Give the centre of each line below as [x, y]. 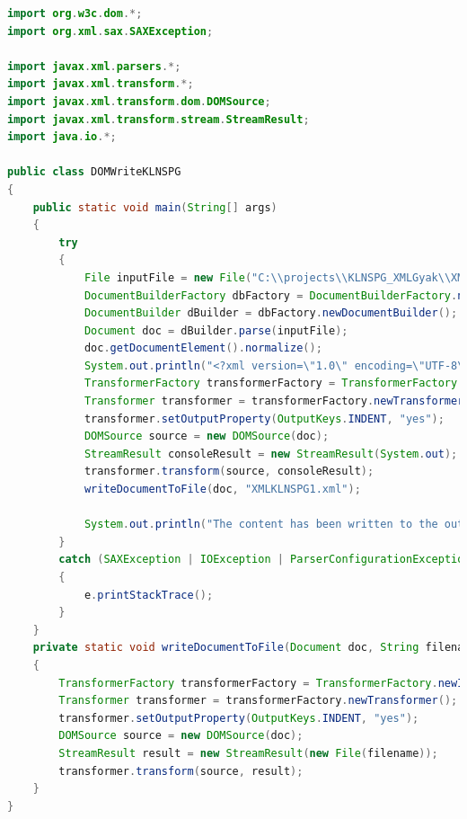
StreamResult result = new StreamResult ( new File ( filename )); [248, 753]
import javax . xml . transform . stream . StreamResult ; [159, 119]
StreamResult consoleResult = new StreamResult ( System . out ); [271, 454]
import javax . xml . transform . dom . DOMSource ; [139, 101]
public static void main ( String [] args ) [155, 207]
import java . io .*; [62, 137]
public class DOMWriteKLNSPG [94, 172]
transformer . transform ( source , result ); [181, 771]
